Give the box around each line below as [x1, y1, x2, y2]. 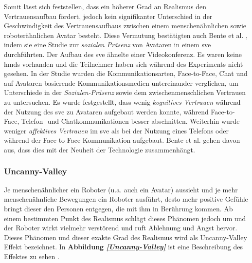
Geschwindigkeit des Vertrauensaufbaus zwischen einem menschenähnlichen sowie [4, 20, 247, 31]
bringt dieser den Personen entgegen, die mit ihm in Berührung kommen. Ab [4, 203, 233, 213]
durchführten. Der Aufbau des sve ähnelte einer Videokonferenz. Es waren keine [4, 49, 242, 59]
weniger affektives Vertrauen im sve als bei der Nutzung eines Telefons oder [4, 125, 229, 135]
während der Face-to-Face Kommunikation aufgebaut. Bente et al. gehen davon [4, 135, 240, 145]
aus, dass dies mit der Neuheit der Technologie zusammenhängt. [4, 144, 195, 154]
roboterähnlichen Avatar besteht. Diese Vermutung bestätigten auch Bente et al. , [4, 30, 248, 40]
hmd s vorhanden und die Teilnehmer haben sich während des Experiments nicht [4, 58, 243, 69]
